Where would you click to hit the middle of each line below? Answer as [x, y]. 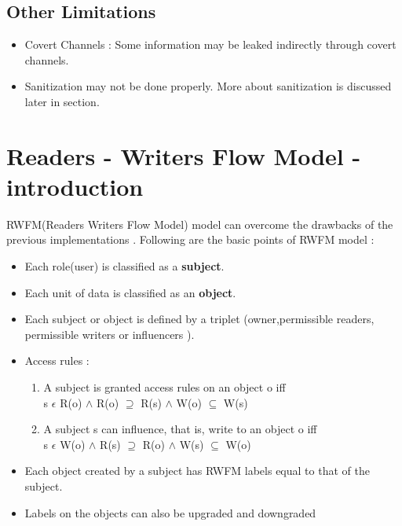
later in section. [62, 101]
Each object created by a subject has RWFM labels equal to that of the [197, 471]
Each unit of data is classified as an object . [130, 292]
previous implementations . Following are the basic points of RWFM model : [190, 239]
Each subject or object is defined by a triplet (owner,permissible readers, [199, 319]
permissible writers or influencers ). [110, 334]
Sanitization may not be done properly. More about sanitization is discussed [208, 86]
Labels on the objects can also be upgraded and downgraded [170, 512]
